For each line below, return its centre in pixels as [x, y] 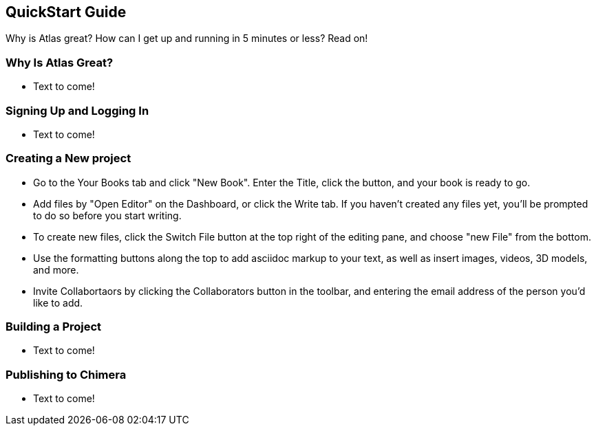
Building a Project [54, 327]
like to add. [58, 302]
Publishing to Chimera [66, 374]
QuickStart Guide [66, 12]
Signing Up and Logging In [77, 110]
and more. [56, 269]
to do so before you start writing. [107, 215]
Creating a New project [68, 158]
